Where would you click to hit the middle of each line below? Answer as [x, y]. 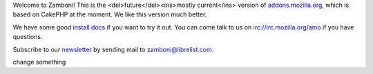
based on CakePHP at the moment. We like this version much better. [110, 14]
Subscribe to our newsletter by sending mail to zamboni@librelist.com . [113, 49]
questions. [28, 37]
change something [39, 62]
